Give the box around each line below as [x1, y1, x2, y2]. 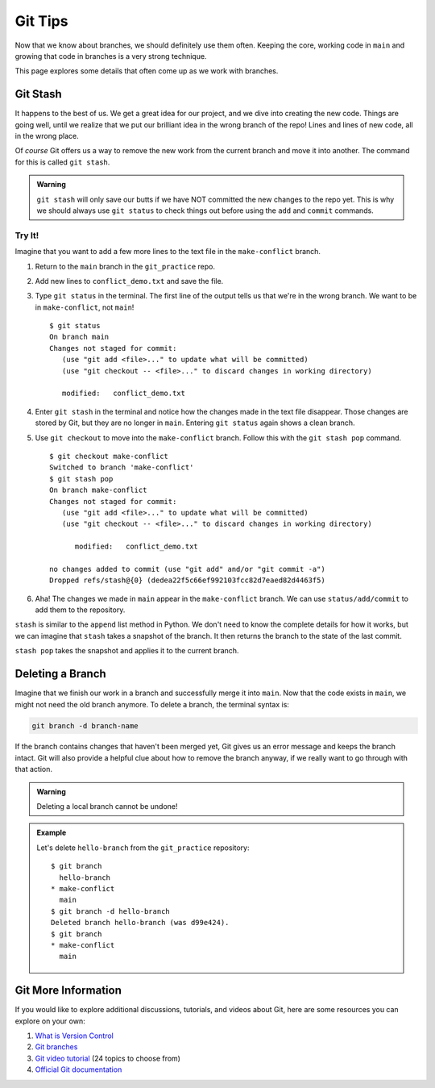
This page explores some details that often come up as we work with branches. [14, 66, 279, 76]
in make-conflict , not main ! [35, 302, 135, 312]
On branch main [49, 332, 110, 342]
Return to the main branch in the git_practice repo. [35, 261, 215, 271]
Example [36, 827, 67, 838]
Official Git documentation [35, 1065, 122, 1074]
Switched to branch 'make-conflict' [49, 463, 194, 472]
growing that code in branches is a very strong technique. [14, 51, 207, 60]
